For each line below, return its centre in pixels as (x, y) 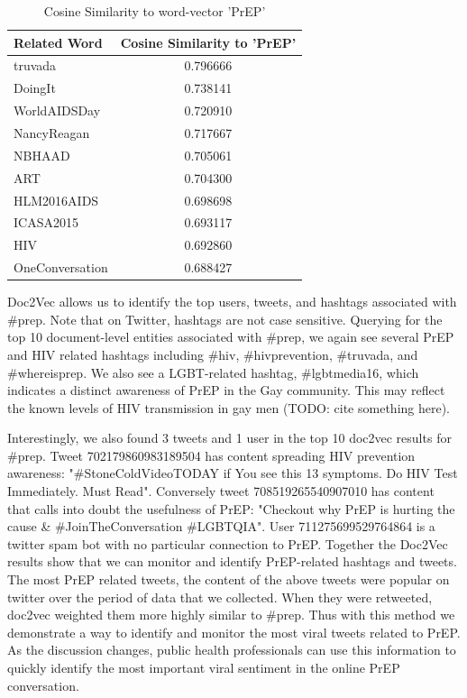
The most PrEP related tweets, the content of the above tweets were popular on (229, 579)
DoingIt (35, 88)
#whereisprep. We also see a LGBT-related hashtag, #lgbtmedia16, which (213, 372)
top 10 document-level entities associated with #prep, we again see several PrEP (231, 337)
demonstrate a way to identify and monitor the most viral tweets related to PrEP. (234, 632)
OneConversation (61, 267)
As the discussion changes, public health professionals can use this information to (232, 650)
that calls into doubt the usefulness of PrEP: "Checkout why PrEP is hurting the (231, 508)
